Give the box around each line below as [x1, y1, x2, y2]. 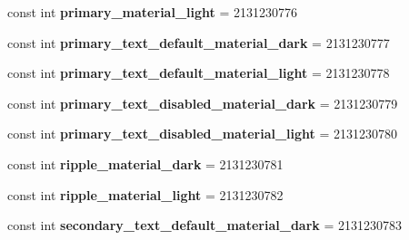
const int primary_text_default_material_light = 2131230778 [7, 63, 390, 82]
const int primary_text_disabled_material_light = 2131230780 [7, 124, 398, 143]
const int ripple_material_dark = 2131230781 [7, 154, 284, 173]
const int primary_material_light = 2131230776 [7, 3, 298, 21]
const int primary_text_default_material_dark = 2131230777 [7, 33, 390, 52]
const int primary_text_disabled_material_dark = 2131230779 [7, 93, 398, 112]
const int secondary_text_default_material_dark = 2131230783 [7, 216, 403, 235]
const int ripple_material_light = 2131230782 [7, 185, 284, 204]
